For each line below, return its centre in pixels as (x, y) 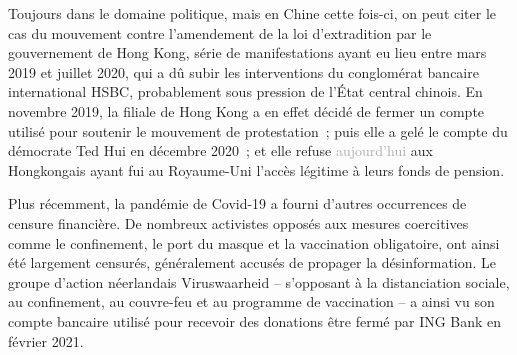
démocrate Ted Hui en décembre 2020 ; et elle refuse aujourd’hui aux (220, 150)
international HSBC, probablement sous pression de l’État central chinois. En (245, 91)
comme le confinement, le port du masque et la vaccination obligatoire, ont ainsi (254, 242)
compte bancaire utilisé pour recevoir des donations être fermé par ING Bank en (255, 320)
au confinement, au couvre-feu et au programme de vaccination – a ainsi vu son (251, 301)
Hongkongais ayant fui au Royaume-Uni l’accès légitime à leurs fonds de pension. (256, 169)
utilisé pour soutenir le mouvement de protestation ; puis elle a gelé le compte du (258, 130)
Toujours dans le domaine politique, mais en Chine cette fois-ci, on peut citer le (252, 13)
